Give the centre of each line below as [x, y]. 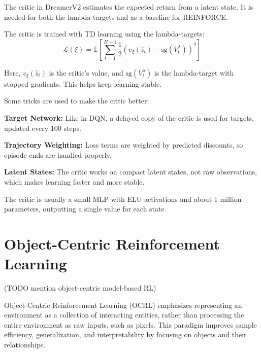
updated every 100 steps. [43, 128]
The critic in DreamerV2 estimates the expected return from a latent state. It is [129, 7]
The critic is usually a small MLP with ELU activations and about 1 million [123, 199]
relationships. [25, 344]
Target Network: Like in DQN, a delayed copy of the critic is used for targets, [129, 117]
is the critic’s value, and [86, 72]
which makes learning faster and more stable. [74, 181]
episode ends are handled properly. [58, 154]
